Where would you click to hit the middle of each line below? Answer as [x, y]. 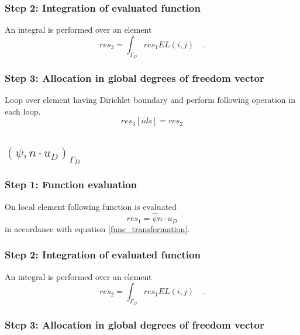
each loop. [23, 111]
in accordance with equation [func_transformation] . [97, 228]
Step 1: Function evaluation [71, 184]
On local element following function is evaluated [91, 206]
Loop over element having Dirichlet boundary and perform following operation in [150, 100]
